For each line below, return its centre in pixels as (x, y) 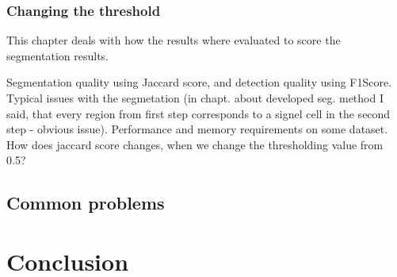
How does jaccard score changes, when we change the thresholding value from (195, 144)
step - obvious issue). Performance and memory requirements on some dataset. (197, 129)
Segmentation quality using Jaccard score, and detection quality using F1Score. (199, 82)
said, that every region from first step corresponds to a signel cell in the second (198, 113)
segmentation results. (57, 55)
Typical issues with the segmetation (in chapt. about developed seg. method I (195, 98)
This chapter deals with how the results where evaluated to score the (174, 40)
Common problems (86, 203)
